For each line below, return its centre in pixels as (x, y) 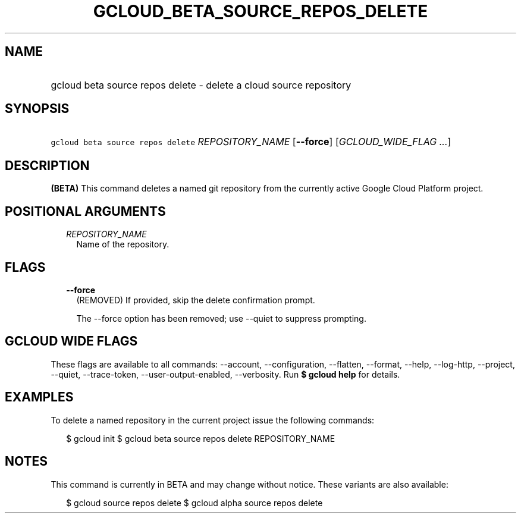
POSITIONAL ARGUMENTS (85, 211)
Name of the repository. (123, 244)
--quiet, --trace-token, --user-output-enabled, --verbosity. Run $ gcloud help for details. (225, 374)
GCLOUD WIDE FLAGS (71, 341)
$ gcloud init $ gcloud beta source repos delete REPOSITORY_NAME (201, 438)
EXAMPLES (39, 397)
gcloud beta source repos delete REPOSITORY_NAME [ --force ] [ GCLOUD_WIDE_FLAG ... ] (251, 142)
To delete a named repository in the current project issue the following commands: (213, 420)
